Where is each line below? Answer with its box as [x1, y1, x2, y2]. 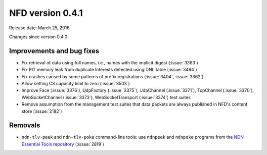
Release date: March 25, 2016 [9, 25, 70, 31]
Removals [9, 121, 41, 130]
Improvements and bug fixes [9, 47, 99, 55]
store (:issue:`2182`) [21, 108, 62, 114]
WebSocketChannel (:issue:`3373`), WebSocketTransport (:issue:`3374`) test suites [21, 94, 191, 100]
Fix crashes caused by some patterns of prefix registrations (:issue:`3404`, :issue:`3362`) [21, 73, 204, 79]
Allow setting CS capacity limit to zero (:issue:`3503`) [21, 81, 130, 87]
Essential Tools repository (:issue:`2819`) [21, 141, 104, 147]
